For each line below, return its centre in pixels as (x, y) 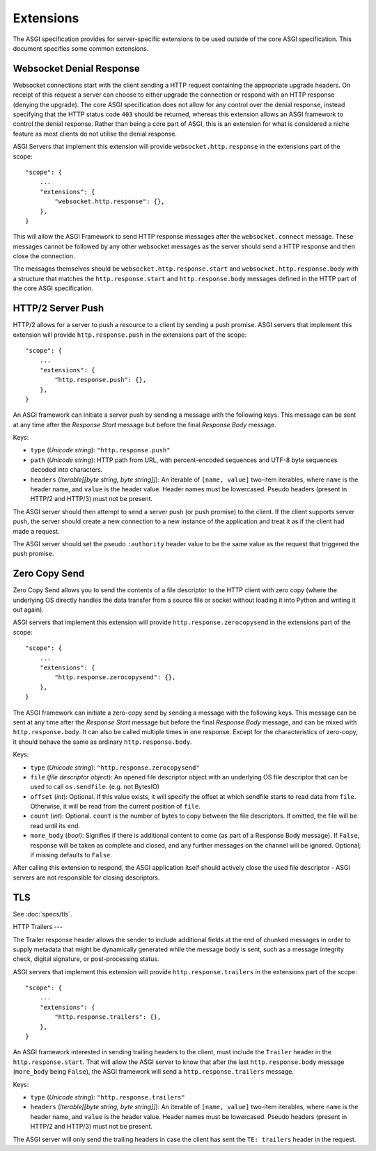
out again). (29, 610)
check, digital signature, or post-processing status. (86, 959)
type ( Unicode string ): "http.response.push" (100, 450)
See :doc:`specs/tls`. (42, 914)
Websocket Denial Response (76, 69)
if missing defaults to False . (71, 855)
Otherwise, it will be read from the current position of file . (116, 807)
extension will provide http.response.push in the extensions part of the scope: (130, 335)
